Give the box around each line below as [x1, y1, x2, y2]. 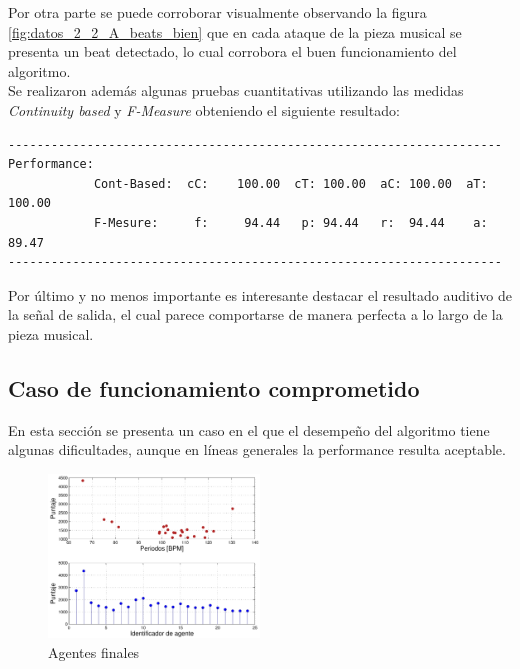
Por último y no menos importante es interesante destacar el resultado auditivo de [8, 284, 512, 305]
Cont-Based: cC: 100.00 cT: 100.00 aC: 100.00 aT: [93, 176, 488, 191]
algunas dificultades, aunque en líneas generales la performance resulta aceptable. [8, 439, 506, 460]
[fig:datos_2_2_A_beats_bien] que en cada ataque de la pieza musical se [8, 21, 462, 42]
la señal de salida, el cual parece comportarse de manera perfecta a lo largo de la [8, 304, 503, 325]
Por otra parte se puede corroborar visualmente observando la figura [8, 2, 427, 22]
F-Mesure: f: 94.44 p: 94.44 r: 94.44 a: [93, 215, 488, 230]
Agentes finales [48, 642, 140, 663]
